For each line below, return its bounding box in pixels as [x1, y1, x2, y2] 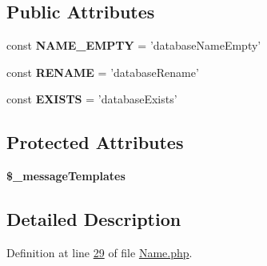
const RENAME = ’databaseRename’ [6, 63, 199, 80]
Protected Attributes [6, 130, 184, 155]
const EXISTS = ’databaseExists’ [6, 91, 177, 107]
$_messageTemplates [6, 167, 126, 184]
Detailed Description [6, 207, 181, 232]
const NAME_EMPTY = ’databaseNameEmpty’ [6, 37, 261, 54]
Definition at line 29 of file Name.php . [6, 244, 193, 260]
